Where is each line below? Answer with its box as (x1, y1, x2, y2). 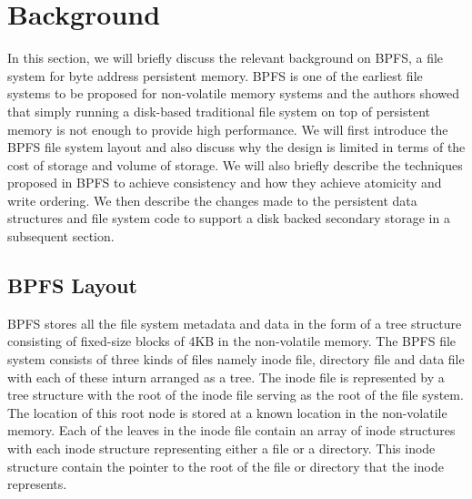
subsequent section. (7, 227, 115, 246)
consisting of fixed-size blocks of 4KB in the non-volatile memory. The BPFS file (7, 331, 457, 351)
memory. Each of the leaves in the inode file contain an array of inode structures (7, 421, 456, 440)
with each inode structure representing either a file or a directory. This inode (7, 439, 436, 458)
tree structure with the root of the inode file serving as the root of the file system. (7, 385, 464, 404)
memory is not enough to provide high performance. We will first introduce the (7, 119, 448, 138)
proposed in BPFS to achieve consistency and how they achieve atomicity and (7, 173, 442, 192)
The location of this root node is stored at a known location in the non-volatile (7, 402, 447, 422)
